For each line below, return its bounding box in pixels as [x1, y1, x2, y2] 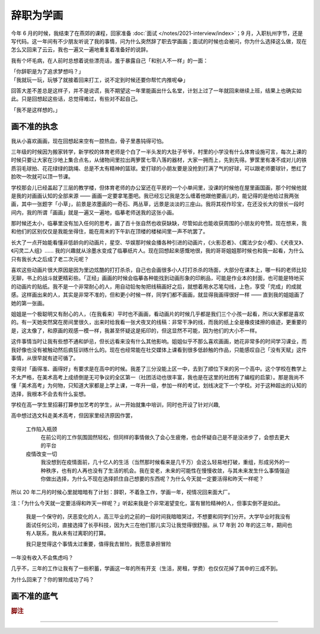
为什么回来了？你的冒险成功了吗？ [11, 575, 94, 583]
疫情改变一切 [25, 450, 57, 457]
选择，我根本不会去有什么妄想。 [11, 390, 89, 397]
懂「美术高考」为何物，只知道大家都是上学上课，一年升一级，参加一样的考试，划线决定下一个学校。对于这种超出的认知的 [11, 382, 307, 389]
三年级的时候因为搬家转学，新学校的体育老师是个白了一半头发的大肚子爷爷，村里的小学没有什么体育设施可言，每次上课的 [11, 148, 307, 155]
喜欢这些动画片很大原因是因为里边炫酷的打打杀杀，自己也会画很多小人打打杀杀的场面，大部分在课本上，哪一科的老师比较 [11, 267, 307, 274]
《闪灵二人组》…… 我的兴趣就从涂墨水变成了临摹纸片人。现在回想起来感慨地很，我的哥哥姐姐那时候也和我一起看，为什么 [11, 247, 305, 254]
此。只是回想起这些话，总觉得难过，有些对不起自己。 [11, 95, 141, 103]
